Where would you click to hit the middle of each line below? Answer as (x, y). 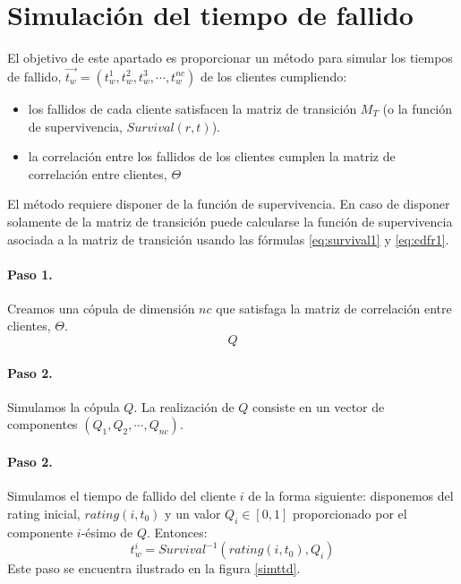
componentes (43, 424)
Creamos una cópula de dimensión (101, 308)
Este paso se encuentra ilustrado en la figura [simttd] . (154, 568)
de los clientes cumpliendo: (273, 76)
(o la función (418, 108)
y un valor (193, 513)
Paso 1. (30, 274)
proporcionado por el (350, 513)
